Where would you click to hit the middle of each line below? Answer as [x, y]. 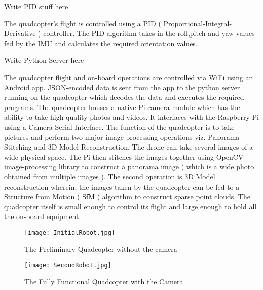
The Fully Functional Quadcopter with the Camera [104, 281]
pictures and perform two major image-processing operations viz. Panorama [122, 137]
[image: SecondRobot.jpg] [68, 265]
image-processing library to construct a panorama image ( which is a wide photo [129, 167]
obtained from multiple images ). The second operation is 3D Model [110, 176]
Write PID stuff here [36, 6]
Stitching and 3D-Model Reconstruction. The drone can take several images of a [129, 147]
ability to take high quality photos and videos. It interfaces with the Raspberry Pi [131, 117]
